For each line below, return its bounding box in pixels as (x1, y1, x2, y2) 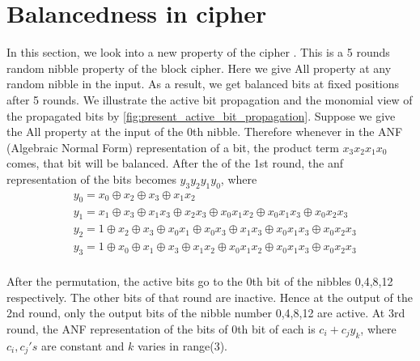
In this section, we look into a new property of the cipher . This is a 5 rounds (6, 44, 390, 61)
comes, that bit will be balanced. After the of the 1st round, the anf (6, 155, 343, 172)
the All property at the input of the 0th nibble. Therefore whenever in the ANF (6, 123, 403, 140)
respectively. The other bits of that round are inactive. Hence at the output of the (6, 288, 413, 305)
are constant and (40, 337, 125, 354)
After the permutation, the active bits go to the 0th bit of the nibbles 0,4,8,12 (6, 273, 393, 290)
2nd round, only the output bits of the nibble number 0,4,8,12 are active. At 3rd (6, 304, 405, 321)
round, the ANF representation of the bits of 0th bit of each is (6, 320, 316, 337)
